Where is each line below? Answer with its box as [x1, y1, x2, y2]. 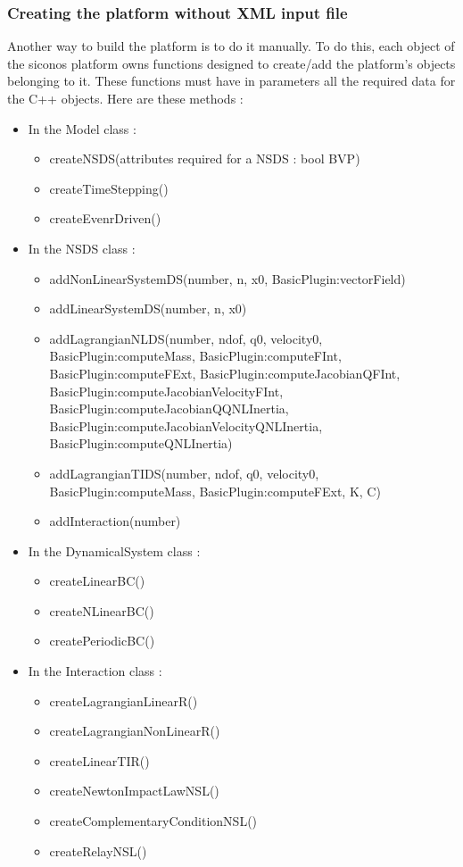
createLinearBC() [49, 571, 145, 590]
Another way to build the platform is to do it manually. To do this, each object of [7, 37, 455, 55]
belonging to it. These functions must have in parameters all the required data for [7, 71, 456, 90]
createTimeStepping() [49, 179, 169, 197]
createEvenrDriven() [49, 209, 161, 228]
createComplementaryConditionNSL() [49, 812, 258, 830]
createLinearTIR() [49, 751, 150, 770]
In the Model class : [28, 119, 136, 138]
